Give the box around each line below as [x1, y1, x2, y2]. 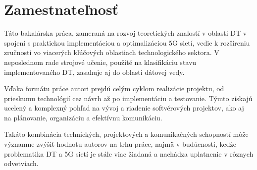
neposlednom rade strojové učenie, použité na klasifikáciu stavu [4, 57, 197, 67]
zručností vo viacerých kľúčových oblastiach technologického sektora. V [4, 47, 219, 57]
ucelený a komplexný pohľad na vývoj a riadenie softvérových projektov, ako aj [4, 103, 244, 113]
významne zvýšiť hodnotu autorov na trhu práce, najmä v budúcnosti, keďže [4, 139, 236, 149]
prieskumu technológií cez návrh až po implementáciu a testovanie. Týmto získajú [4, 93, 253, 103]
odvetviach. [4, 158, 39, 169]
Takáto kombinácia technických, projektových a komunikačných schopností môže [4, 129, 249, 139]
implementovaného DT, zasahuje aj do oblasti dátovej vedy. [4, 66, 185, 77]
